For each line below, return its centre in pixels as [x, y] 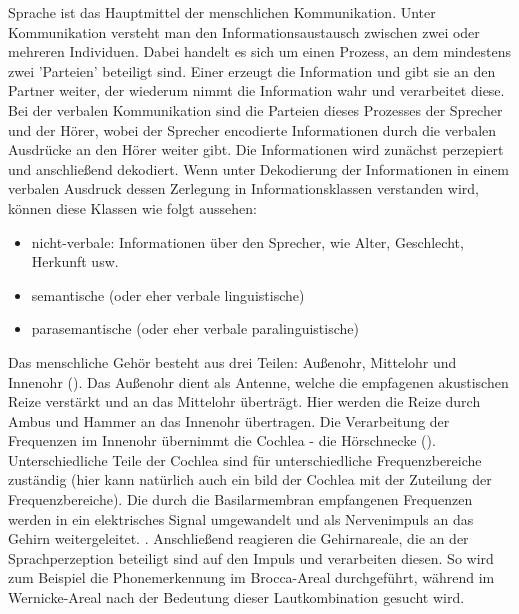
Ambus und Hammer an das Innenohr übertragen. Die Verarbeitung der [229, 420]
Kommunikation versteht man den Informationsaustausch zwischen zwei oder [244, 31]
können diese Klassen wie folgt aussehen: [132, 207]
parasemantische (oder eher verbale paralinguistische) [195, 328]
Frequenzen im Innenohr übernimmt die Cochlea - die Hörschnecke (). [222, 440]
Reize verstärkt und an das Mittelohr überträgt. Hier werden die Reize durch [244, 401]
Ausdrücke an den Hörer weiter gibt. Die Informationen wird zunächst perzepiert [256, 149]
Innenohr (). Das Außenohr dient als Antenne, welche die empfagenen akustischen [258, 381]
